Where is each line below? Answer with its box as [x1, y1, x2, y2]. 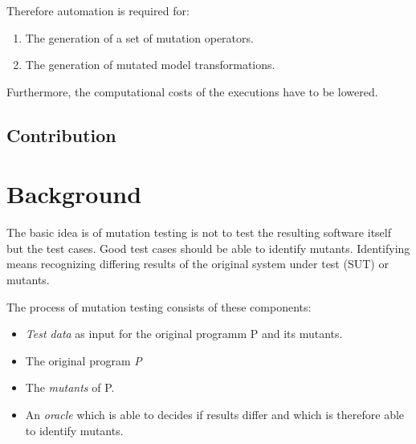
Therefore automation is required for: [6, 2, 190, 18]
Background [6, 177, 142, 210]
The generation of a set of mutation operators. [25, 29, 254, 46]
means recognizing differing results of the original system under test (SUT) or [6, 255, 389, 272]
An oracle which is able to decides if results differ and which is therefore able [25, 406, 405, 423]
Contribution [6, 122, 116, 147]
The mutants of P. [25, 379, 115, 396]
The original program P [25, 352, 142, 369]
